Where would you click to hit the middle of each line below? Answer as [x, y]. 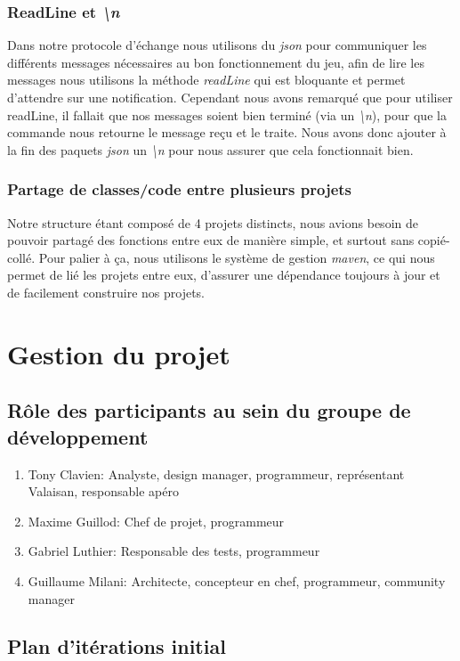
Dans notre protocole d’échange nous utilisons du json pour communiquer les [217, 45]
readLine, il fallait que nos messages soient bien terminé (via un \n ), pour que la [227, 114]
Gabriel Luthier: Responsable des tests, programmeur [174, 551]
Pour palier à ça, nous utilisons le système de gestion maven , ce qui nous [237, 257]
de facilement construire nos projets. [106, 292]
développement [78, 436]
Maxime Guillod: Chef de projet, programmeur [156, 521]
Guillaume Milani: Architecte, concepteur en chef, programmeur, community [237, 580]
